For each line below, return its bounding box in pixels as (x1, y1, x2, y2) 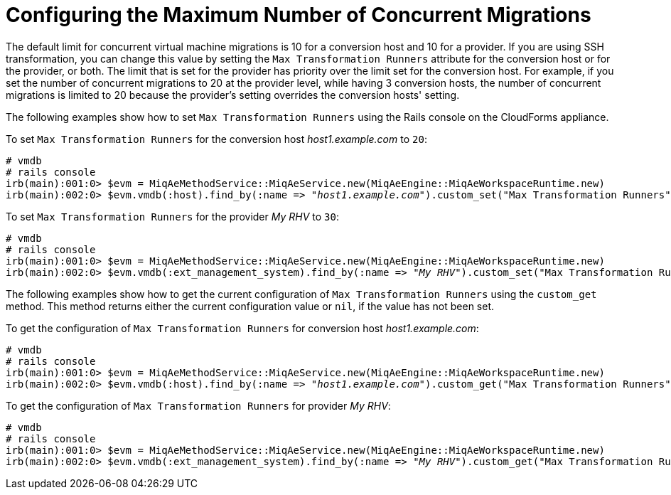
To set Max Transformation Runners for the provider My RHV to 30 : (6, 210, 339, 223)
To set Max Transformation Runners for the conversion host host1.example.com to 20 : (6, 132, 427, 145)
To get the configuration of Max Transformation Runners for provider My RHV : (6, 399, 391, 412)
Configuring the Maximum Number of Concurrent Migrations (6, 3, 591, 27)
